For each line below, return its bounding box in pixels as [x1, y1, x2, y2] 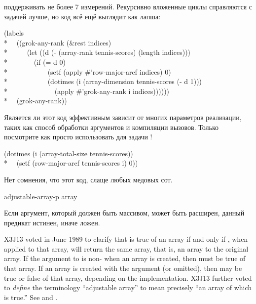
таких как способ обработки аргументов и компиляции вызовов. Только [4, 122, 219, 132]
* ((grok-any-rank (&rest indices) [4, 37, 111, 47]
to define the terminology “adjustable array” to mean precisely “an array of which [4, 282, 252, 293]
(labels [4, 28, 24, 38]
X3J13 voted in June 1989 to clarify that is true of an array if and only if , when [4, 234, 248, 244]
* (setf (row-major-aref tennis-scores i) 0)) [4, 158, 138, 168]
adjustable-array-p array [4, 191, 77, 201]
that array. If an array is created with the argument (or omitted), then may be [4, 263, 242, 273]
